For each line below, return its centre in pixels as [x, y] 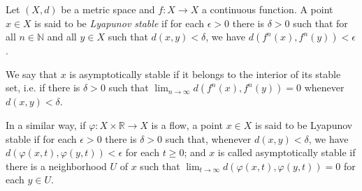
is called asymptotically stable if [287, 152]
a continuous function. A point [267, 9]
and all [62, 37]
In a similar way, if [46, 124]
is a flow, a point [187, 124]
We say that [31, 74]
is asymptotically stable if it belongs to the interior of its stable [205, 74]
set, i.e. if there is [43, 87]
